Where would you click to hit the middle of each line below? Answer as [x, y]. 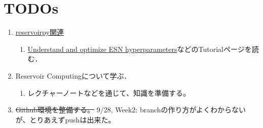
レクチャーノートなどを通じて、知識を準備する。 [109, 92]
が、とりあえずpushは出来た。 [65, 119]
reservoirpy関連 [40, 32]
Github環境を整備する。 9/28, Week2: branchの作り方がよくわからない [130, 110]
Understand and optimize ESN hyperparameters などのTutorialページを [140, 49]
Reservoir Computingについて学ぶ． [73, 75]
